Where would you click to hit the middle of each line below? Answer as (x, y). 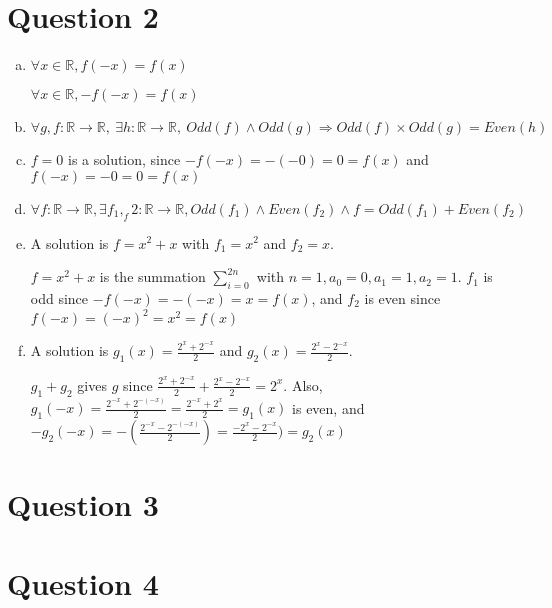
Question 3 (83, 504)
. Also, (303, 384)
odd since (59, 297)
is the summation (152, 276)
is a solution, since (124, 159)
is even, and (328, 407)
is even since (402, 297)
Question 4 (83, 582)
